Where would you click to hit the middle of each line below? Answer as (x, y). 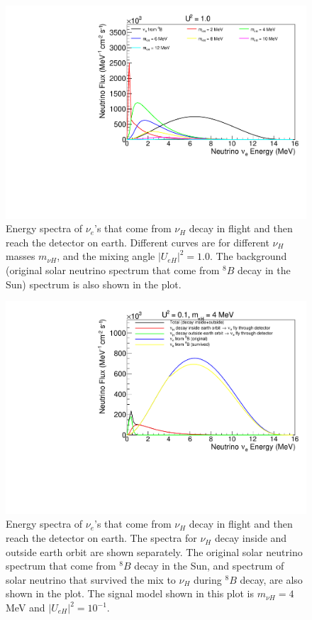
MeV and (26, 608)
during (208, 579)
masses (21, 256)
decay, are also (271, 579)
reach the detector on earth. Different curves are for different (138, 242)
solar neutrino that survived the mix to (91, 579)
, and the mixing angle (106, 256)
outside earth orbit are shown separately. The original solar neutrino (154, 551)
